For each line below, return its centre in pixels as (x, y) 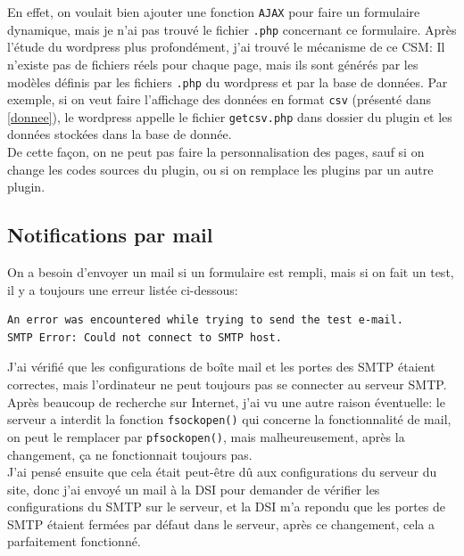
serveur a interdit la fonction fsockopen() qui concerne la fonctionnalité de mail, (229, 419)
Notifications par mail (110, 235)
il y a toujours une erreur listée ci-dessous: (123, 289)
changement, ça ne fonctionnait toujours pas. (130, 454)
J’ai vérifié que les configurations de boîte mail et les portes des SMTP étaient (221, 367)
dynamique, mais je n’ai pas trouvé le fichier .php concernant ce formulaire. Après (232, 29)
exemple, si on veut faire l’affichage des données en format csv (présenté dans (219, 99)
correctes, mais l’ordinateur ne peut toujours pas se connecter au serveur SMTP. (227, 384)
